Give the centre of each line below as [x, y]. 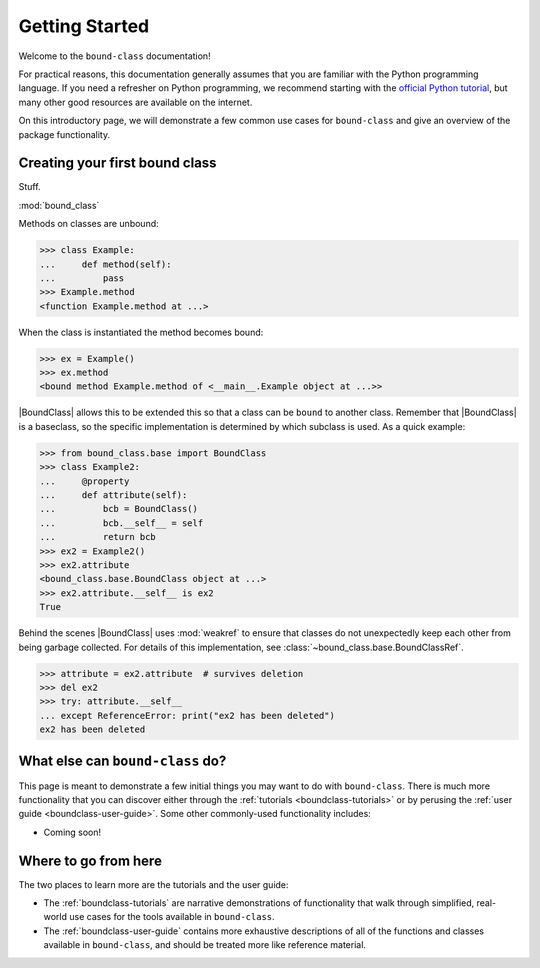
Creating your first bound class [117, 163]
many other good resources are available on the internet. [135, 102]
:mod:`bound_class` [59, 205]
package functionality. [64, 134]
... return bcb [98, 537]
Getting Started [84, 26]
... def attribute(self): [113, 495]
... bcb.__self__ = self [121, 523]
